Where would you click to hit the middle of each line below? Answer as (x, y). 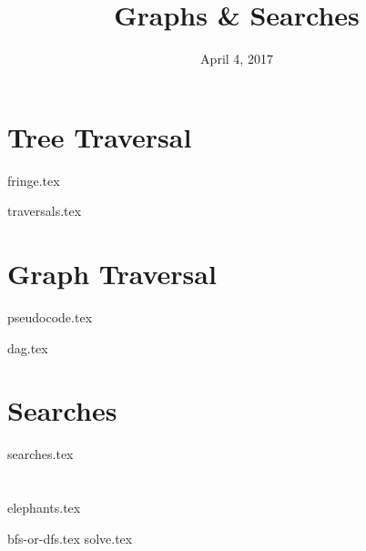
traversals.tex (45, 211)
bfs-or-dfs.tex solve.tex (70, 538)
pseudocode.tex (50, 316)
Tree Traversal (100, 136)
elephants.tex (44, 508)
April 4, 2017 (237, 59)
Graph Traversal (112, 274)
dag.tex (28, 347)
